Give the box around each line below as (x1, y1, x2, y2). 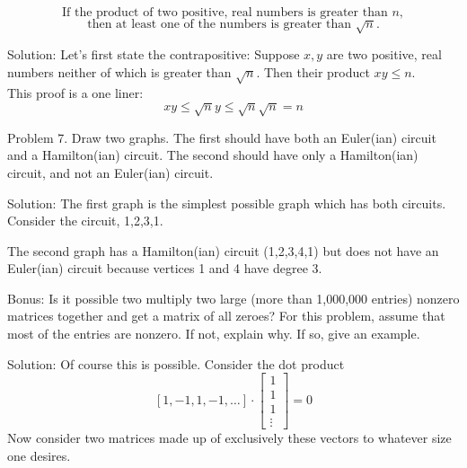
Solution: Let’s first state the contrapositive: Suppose (7, 45, 300, 64)
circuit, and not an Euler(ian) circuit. (7, 163, 214, 181)
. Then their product (256, 62, 370, 81)
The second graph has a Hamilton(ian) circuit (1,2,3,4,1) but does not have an (7, 241, 439, 260)
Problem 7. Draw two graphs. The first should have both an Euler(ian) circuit (7, 128, 436, 146)
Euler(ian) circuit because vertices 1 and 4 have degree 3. (7, 259, 322, 278)
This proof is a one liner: (7, 83, 144, 102)
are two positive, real (326, 45, 442, 64)
